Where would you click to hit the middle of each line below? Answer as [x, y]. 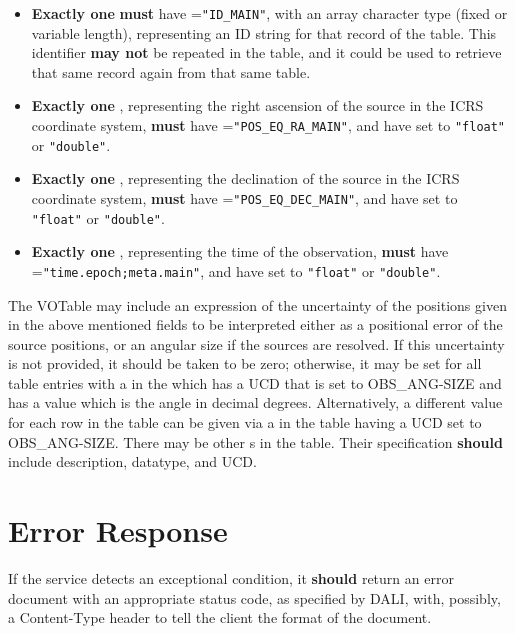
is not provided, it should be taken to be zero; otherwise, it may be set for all [245, 363]
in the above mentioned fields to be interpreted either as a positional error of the [255, 324]
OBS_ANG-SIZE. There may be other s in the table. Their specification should [255, 441]
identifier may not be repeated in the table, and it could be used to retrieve [266, 52]
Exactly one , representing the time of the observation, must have [240, 251]
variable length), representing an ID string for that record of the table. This [264, 32]
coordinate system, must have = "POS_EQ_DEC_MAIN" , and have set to [244, 197]
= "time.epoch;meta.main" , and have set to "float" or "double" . [236, 270]
